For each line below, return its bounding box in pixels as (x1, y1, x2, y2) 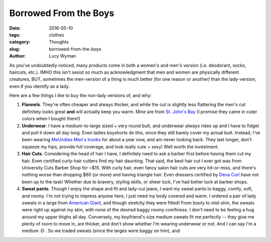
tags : (9, 32, 21, 38)
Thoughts (49, 39, 69, 45)
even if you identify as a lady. (9, 83, 70, 89)
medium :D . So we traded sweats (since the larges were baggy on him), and (22, 228, 180, 234)
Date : (9, 25, 21, 31)
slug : (9, 46, 20, 52)
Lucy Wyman (49, 53, 76, 59)
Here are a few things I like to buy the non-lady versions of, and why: (9, 93, 152, 99)
